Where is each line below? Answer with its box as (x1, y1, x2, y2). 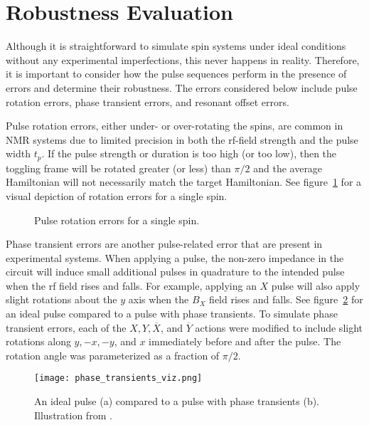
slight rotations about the (6, 292, 117, 307)
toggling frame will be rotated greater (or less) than (6, 160, 231, 175)
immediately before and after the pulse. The (149, 334, 341, 349)
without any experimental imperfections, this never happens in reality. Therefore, (6, 52, 360, 67)
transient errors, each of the (6, 320, 127, 335)
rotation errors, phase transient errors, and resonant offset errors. (6, 94, 289, 109)
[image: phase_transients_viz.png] (34, 373, 203, 384)
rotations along (6, 334, 71, 349)
